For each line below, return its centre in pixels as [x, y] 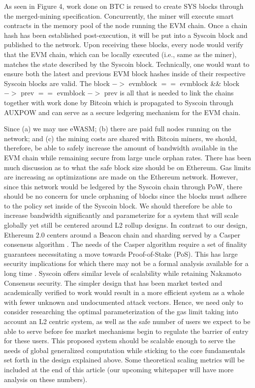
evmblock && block [210, 83]
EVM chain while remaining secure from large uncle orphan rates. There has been [127, 157]
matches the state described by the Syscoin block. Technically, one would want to [127, 64]
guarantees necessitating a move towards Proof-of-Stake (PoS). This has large [121, 254]
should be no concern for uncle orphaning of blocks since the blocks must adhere [125, 196]
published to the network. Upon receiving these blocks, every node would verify [124, 45]
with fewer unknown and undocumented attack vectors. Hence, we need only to [124, 302]
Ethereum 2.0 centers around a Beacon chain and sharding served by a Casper [122, 234]
